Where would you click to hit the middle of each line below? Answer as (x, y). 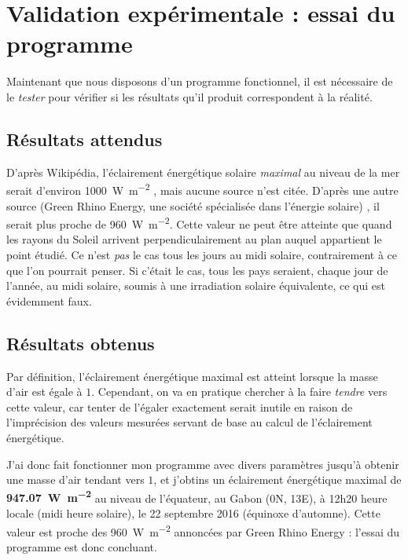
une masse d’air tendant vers (75, 479)
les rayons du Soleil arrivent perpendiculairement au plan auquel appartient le (194, 239)
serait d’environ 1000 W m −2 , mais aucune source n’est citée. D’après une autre (202, 189)
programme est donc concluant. (82, 546)
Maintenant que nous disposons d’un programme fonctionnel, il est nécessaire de (200, 81)
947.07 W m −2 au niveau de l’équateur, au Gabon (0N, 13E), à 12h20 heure (197, 496)
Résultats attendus (85, 139)
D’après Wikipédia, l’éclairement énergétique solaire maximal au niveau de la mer (203, 172)
